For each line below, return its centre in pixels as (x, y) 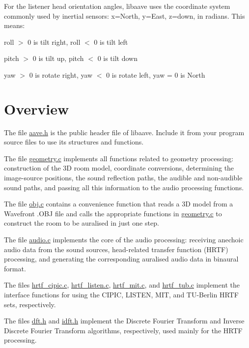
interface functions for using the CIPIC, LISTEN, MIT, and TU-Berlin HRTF (121, 294)
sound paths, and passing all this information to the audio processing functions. (124, 187)
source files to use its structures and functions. (74, 142)
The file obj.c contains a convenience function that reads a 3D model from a (119, 204)
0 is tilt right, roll (54, 42)
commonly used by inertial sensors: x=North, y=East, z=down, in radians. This (124, 15)
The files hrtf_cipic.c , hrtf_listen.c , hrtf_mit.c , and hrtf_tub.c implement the (122, 285)
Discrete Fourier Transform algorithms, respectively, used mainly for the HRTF (123, 330)
